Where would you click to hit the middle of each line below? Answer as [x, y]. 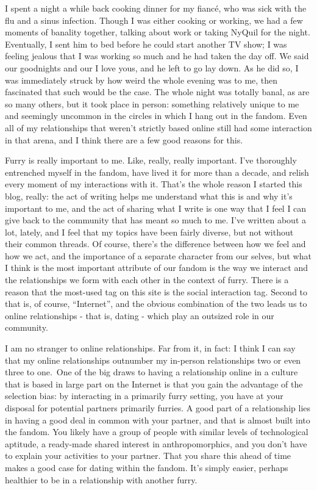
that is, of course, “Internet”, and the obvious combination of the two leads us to [156, 304]
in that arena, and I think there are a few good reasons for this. [124, 139]
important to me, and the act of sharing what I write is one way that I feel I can [156, 208]
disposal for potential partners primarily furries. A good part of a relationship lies [158, 408]
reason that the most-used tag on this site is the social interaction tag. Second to [156, 291]
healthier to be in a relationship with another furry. [101, 479]
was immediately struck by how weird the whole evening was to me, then [141, 80]
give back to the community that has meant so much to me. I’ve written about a [156, 220]
